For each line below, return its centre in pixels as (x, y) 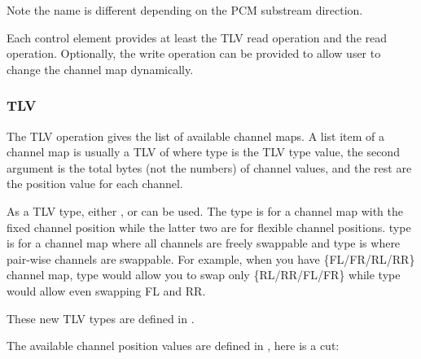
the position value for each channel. (95, 184)
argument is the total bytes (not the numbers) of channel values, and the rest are (209, 167)
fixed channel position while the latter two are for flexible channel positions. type (209, 227)
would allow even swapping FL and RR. (106, 290)
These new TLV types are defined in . (101, 318)
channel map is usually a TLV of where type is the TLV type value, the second (203, 152)
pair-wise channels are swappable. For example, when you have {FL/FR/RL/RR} (211, 258)
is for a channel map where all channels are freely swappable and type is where (204, 243)
